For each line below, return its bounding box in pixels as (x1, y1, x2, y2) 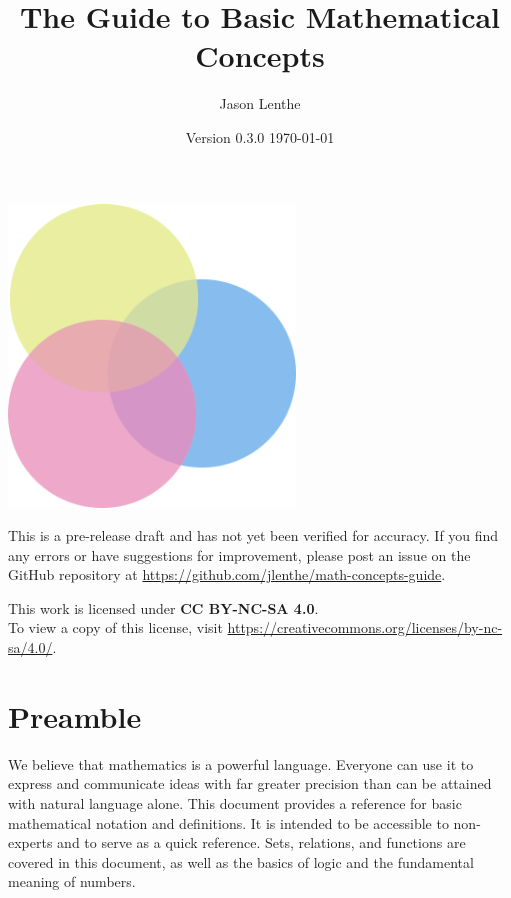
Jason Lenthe (219, 93, 301, 114)
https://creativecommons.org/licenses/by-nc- (227, 617, 503, 638)
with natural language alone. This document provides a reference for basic (8, 792, 462, 813)
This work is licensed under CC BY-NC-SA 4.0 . (8, 597, 319, 618)
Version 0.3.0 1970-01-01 (185, 126, 335, 147)
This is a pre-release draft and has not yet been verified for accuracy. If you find (8, 525, 499, 546)
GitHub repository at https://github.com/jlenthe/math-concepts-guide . (8, 564, 446, 585)
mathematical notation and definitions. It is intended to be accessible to (8, 812, 449, 833)
